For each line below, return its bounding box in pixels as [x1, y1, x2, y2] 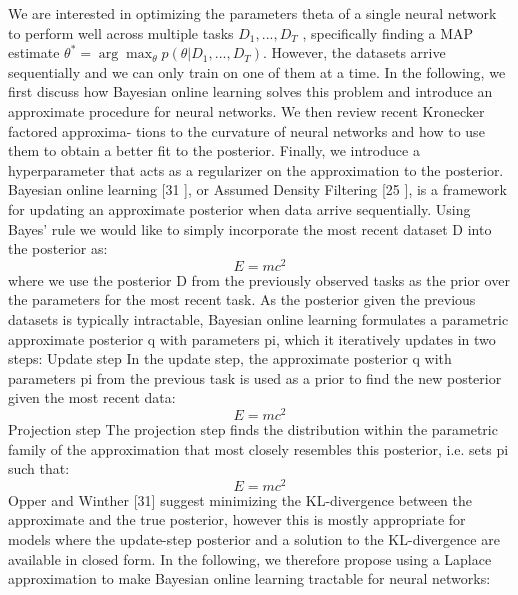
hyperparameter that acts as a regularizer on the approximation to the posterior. [8, 159, 504, 180]
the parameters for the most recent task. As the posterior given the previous [8, 289, 476, 310]
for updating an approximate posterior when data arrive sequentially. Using [8, 198, 471, 219]
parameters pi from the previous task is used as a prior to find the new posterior [8, 367, 502, 388]
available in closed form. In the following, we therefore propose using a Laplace [8, 548, 492, 569]
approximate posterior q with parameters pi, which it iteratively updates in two [8, 328, 496, 349]
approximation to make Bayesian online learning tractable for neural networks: [8, 568, 491, 589]
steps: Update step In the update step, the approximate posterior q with [8, 348, 452, 369]
